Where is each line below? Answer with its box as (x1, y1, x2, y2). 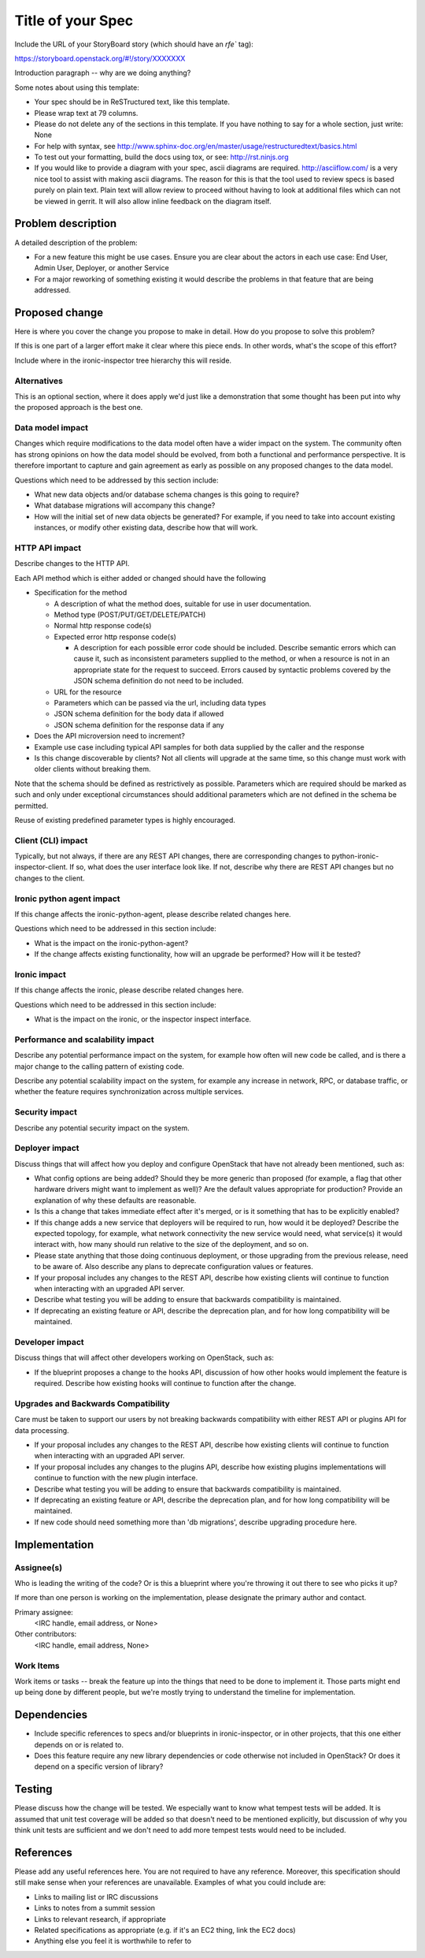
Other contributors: (14, 1629, 77, 1639)
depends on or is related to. (34, 1740, 124, 1749)
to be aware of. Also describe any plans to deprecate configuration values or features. (34, 1262, 314, 1271)
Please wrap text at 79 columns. (34, 108, 139, 117)
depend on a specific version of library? (34, 1762, 164, 1771)
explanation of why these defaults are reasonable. (34, 1195, 197, 1205)
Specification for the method (34, 588, 128, 597)
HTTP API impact (14, 542, 82, 553)
